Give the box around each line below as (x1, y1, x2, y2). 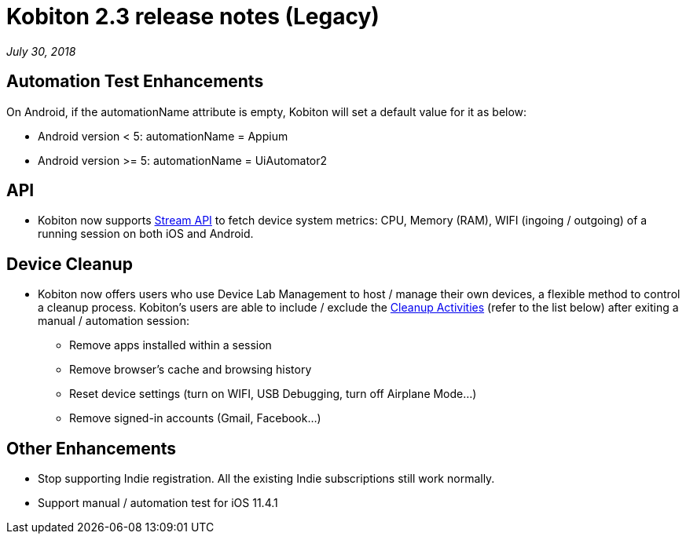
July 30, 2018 (6, 44, 76, 58)
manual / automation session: (38, 314, 189, 328)
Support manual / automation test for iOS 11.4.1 (38, 496, 278, 510)
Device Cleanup (6, 254, 133, 274)
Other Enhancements (6, 438, 177, 458)
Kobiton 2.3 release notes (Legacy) (6, 3, 380, 30)
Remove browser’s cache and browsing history (69, 363, 312, 377)
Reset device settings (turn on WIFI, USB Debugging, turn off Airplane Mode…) (69, 387, 477, 401)
